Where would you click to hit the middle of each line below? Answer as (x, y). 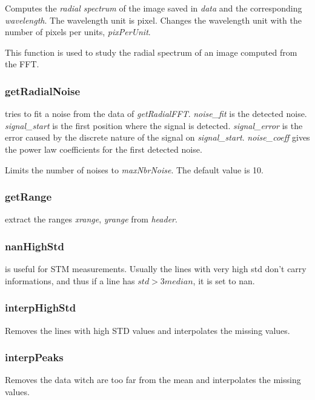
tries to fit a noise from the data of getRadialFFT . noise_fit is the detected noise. (156, 114)
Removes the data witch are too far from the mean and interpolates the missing (153, 380)
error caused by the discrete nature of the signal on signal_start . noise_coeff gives (157, 137)
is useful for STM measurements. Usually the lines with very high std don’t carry (156, 269)
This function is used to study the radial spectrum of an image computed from (151, 52)
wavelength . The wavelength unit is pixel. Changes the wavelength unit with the (153, 20)
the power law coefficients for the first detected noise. (104, 149)
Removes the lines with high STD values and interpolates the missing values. (148, 330)
